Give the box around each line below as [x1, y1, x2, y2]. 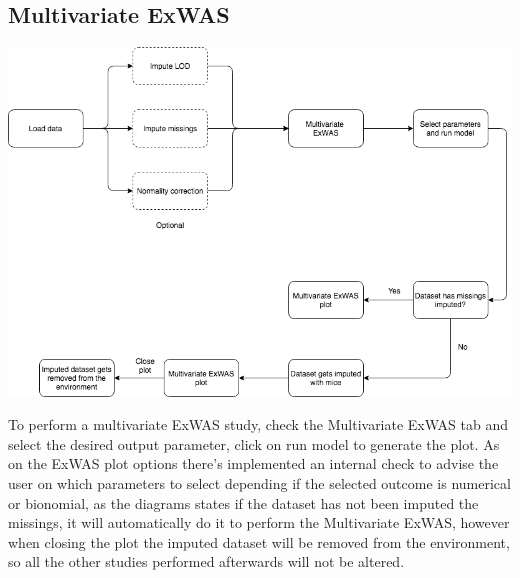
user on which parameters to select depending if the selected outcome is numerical [8, 473, 511, 494]
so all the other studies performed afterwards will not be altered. [8, 551, 405, 572]
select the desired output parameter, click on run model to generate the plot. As [8, 433, 500, 454]
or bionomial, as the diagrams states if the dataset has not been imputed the [8, 492, 479, 513]
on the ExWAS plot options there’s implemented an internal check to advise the [8, 453, 499, 474]
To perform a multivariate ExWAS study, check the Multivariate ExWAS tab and [8, 414, 509, 435]
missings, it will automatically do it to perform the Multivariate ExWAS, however [8, 512, 510, 533]
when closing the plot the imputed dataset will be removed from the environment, [8, 531, 510, 552]
